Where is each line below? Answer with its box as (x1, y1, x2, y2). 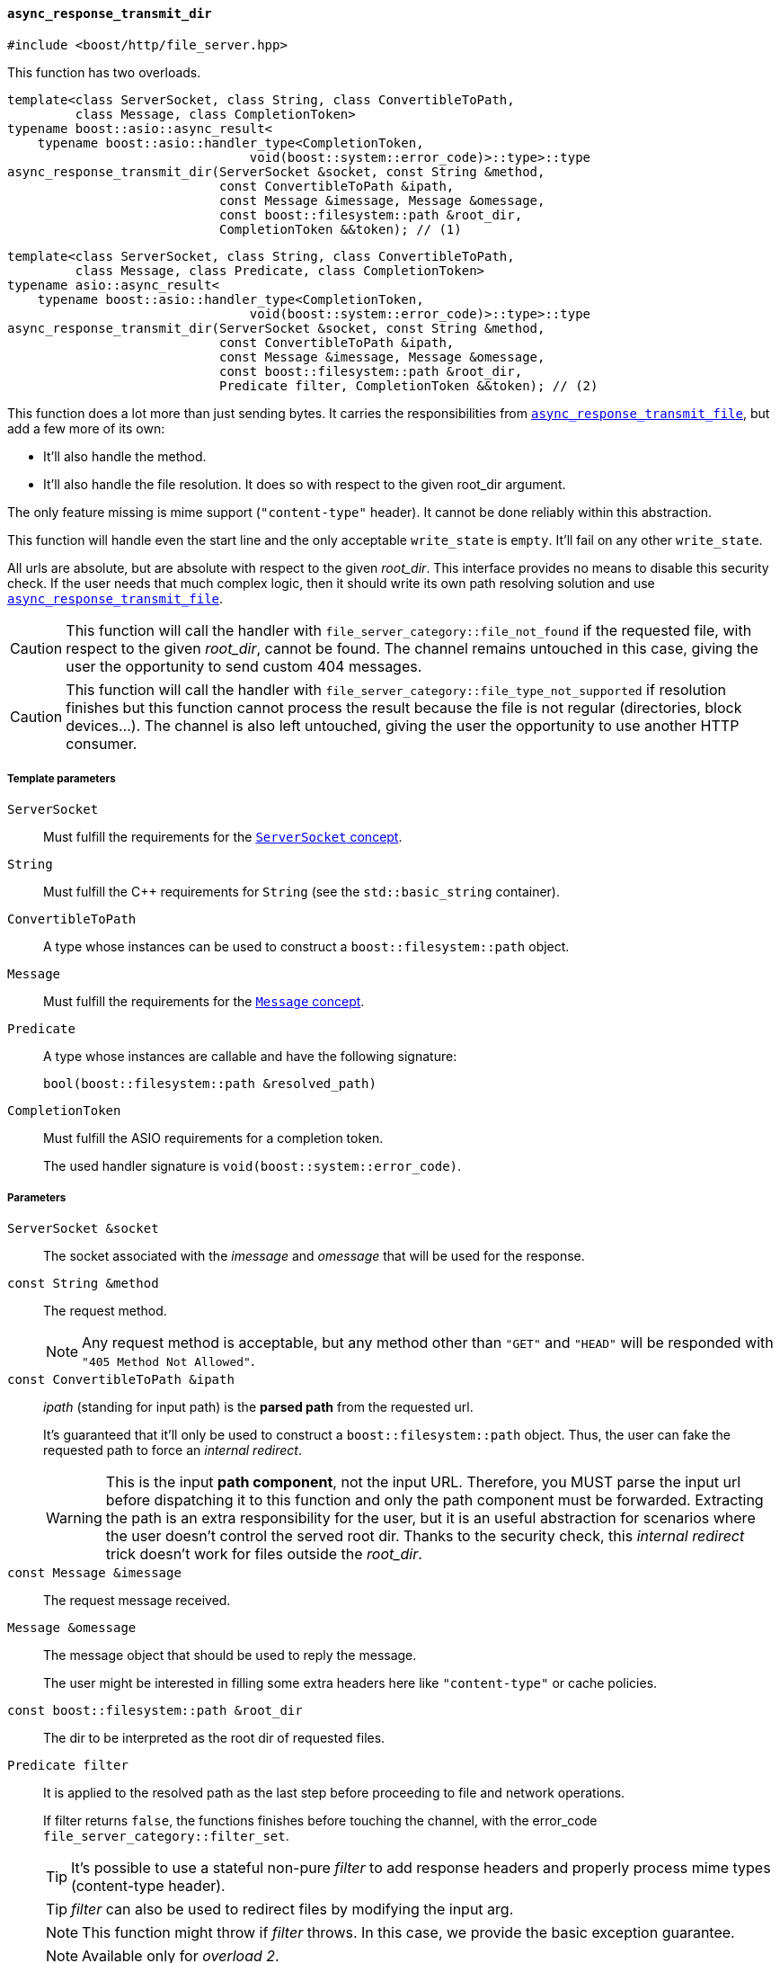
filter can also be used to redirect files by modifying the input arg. (71, 1900, 514, 1919)
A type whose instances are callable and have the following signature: (43, 1048, 457, 1065)
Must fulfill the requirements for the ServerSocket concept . (43, 829, 403, 845)
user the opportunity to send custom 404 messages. (66, 656, 422, 675)
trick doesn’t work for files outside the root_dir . (105, 1545, 422, 1564)
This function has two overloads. (7, 64, 201, 80)
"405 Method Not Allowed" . (82, 1352, 255, 1370)
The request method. (43, 1303, 167, 1319)
